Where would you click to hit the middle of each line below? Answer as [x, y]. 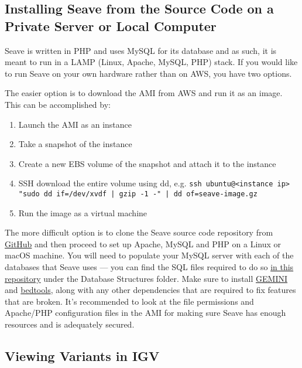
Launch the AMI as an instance [75, 124]
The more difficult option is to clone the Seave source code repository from [139, 232]
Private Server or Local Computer [111, 25]
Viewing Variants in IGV [82, 355]
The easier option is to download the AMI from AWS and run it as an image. [144, 93]
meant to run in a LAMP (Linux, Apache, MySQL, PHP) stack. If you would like [151, 62]
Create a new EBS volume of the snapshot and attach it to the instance [147, 163]
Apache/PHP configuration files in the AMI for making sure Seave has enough [145, 313]
